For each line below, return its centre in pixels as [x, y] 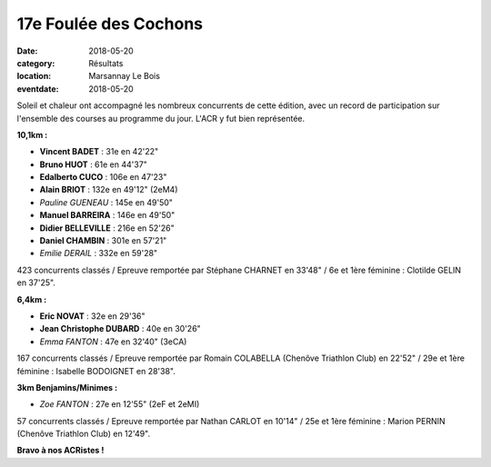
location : [34, 76]
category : [36, 63]
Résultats [106, 63]
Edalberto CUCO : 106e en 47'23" [103, 177]
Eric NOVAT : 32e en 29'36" [92, 316]
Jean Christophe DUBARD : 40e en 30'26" [120, 329]
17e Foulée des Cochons [110, 24]
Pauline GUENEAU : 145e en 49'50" [106, 202]
